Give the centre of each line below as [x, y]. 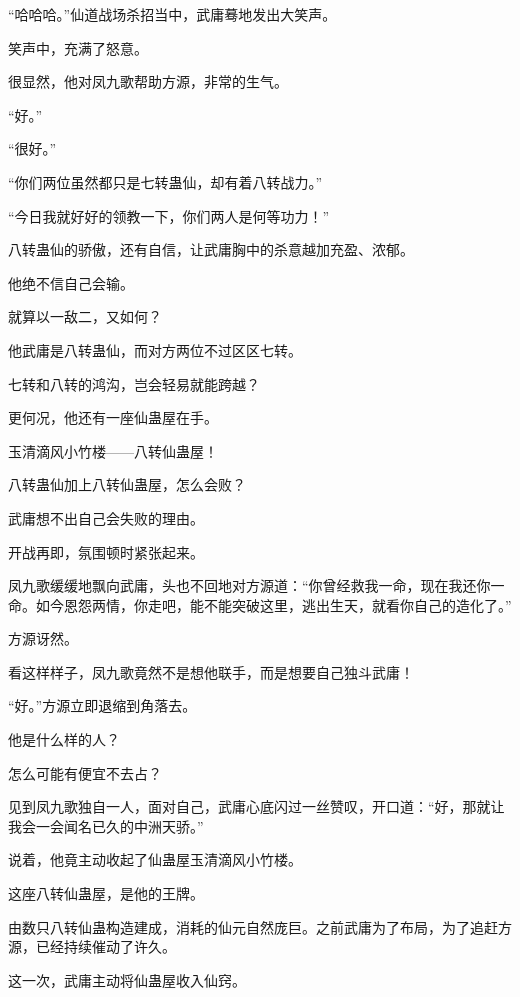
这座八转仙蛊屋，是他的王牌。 [106, 893]
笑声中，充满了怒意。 [78, 47]
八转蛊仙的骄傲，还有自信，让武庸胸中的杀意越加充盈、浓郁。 [211, 249]
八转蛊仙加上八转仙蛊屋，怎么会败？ [127, 484]
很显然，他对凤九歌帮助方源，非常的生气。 [148, 81]
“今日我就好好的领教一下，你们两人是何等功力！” [169, 215]
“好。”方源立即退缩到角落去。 [102, 705]
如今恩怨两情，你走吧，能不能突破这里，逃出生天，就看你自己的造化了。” [273, 604]
